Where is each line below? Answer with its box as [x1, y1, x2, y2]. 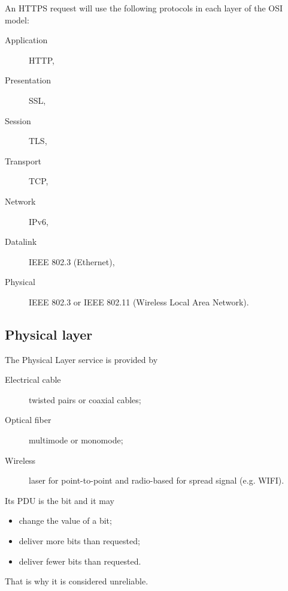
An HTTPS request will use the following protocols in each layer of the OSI [5, 2, 283, 14]
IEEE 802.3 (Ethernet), [29, 255, 115, 268]
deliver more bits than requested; [19, 535, 140, 547]
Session [5, 114, 31, 127]
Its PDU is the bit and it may [5, 494, 114, 506]
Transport [5, 154, 41, 167]
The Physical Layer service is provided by [5, 353, 158, 365]
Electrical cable [5, 373, 61, 386]
